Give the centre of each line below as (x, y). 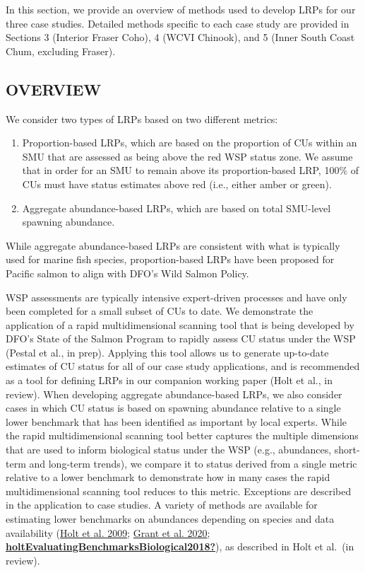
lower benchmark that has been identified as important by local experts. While (176, 421)
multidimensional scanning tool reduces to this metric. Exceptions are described (179, 491)
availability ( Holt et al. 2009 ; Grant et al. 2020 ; (108, 532)
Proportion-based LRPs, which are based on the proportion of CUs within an (190, 143)
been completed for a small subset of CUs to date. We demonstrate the (160, 311)
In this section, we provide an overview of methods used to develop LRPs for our (181, 9)
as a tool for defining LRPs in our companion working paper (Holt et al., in (169, 380)
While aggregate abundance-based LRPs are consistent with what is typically (173, 245)
